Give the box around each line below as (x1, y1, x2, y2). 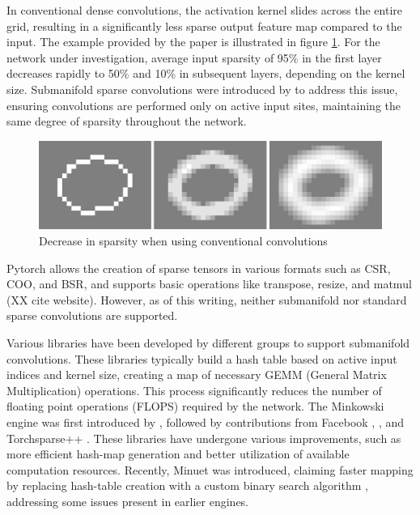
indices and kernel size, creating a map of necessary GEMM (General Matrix (6, 366, 387, 383)
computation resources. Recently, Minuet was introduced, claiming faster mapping (6, 461, 414, 478)
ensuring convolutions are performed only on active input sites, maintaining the (6, 96, 401, 113)
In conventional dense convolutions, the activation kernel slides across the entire (6, 2, 402, 18)
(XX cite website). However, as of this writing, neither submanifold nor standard (6, 291, 407, 308)
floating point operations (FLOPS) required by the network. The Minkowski (6, 398, 384, 415)
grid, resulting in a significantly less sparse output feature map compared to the (6, 17, 402, 34)
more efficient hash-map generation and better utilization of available (6, 445, 350, 462)
